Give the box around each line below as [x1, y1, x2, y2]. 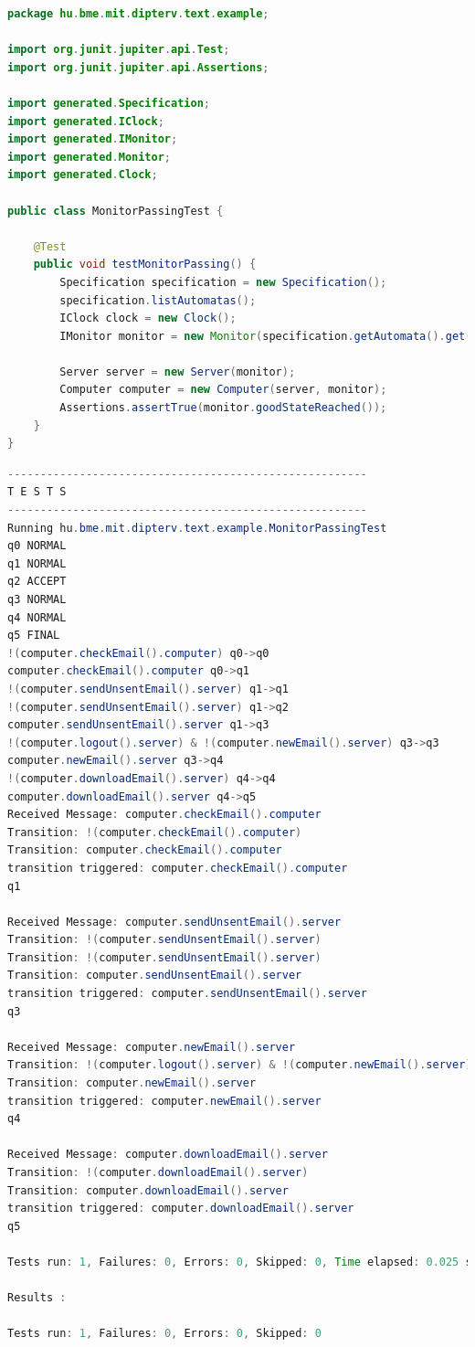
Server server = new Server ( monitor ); [59, 365, 296, 378]
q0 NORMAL [7, 539, 67, 553]
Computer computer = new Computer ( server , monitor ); [59, 383, 387, 397]
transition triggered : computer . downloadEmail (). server [7, 1202, 354, 1215]
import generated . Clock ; [7, 168, 158, 182]
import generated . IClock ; [7, 114, 164, 128]
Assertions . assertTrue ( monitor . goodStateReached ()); [59, 401, 387, 415]
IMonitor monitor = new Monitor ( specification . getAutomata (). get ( [59, 329, 472, 343]
